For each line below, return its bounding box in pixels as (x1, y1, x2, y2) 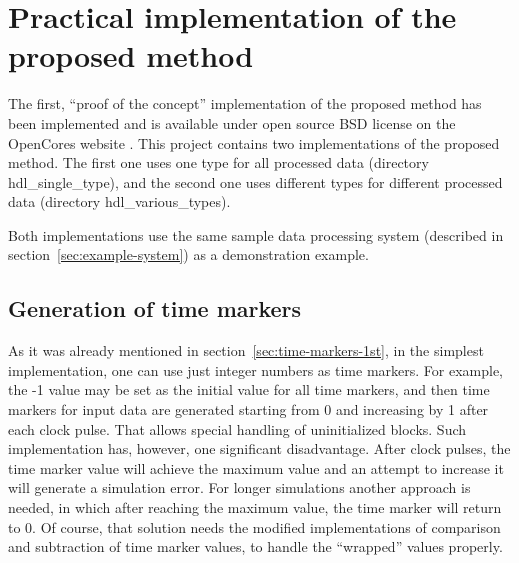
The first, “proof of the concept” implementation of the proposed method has (8, 93, 482, 114)
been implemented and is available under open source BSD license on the (8, 112, 456, 133)
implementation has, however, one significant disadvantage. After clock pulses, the (8, 438, 511, 459)
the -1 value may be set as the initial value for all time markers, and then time (8, 379, 490, 400)
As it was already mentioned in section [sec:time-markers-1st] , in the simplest (8, 340, 484, 361)
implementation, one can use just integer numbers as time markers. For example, (8, 359, 504, 380)
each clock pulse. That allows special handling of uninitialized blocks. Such (8, 418, 467, 439)
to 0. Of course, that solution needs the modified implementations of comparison (8, 516, 501, 537)
